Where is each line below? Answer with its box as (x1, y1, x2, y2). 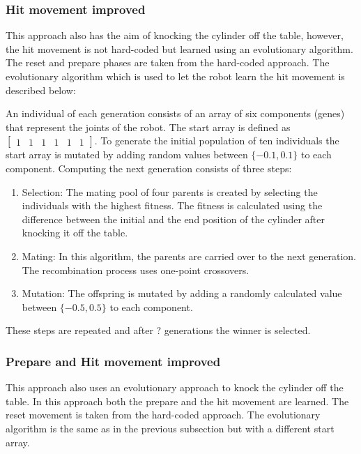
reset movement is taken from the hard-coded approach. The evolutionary (6, 407, 321, 422)
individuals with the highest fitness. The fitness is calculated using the (22, 198, 323, 213)
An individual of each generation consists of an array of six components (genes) (6, 106, 345, 121)
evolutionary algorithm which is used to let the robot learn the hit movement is (6, 69, 345, 83)
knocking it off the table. (22, 225, 128, 240)
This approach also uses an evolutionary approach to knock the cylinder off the (6, 380, 344, 395)
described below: (6, 82, 76, 97)
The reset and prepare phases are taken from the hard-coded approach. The (6, 55, 330, 70)
